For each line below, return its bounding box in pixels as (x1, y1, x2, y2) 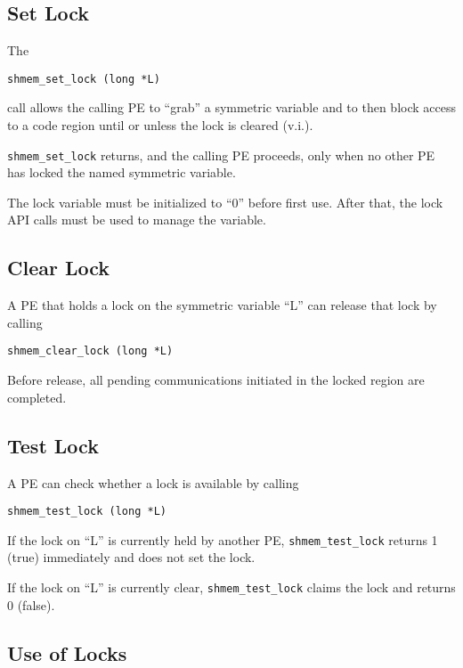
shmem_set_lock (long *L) (7, 72, 160, 86)
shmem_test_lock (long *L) (7, 505, 167, 518)
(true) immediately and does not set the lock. (7, 548, 256, 566)
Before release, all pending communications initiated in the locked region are (7, 371, 425, 389)
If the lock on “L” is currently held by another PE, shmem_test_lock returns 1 (7, 530, 438, 549)
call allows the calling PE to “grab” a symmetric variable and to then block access (7, 98, 456, 117)
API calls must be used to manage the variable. (7, 210, 266, 229)
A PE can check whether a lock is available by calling (7, 473, 299, 492)
